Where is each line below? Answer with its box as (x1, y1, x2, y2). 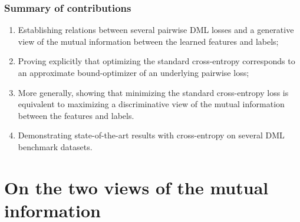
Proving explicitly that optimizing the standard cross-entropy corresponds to (18, 55, 295, 67)
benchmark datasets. (18, 140, 93, 153)
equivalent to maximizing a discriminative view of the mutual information (18, 98, 285, 110)
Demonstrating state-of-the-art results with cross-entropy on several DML (18, 129, 285, 141)
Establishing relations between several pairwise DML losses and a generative (18, 24, 294, 36)
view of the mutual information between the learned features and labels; (18, 35, 279, 47)
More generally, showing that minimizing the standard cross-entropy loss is (18, 86, 289, 98)
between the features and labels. (18, 109, 134, 121)
